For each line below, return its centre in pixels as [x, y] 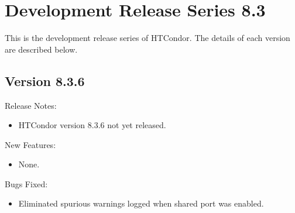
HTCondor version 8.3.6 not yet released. [92, 125]
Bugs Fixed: [26, 183]
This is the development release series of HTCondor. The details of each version [147, 38]
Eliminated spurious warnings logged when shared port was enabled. [141, 203]
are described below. [41, 49]
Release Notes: [31, 105]
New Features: [30, 144]
